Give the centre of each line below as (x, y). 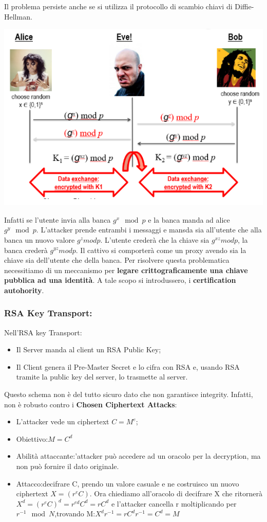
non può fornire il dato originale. (68, 466)
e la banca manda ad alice (189, 219)
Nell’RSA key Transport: (43, 332)
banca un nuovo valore (40, 239)
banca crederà (26, 250)
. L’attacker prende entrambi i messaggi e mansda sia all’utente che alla (149, 230)
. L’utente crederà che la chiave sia (155, 239)
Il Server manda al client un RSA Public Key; (89, 349)
